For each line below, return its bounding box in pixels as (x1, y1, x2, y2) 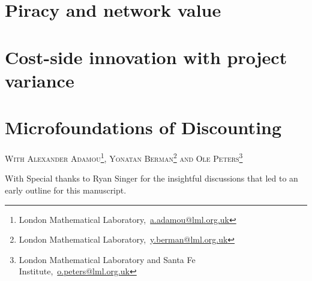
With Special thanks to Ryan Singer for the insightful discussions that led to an (5, 172, 298, 185)
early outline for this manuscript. (5, 183, 127, 196)
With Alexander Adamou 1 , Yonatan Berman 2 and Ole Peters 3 (5, 150, 243, 164)
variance (5, 68, 74, 92)
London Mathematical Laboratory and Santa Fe (19, 253, 196, 265)
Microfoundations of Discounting (5, 115, 282, 140)
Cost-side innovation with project (5, 44, 287, 69)
